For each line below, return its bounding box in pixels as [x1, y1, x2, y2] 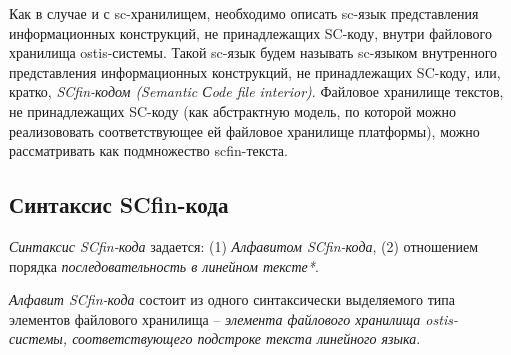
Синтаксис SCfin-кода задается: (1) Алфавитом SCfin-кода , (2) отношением [9, 235, 479, 256]
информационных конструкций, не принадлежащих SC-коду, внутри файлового [9, 22, 492, 43]
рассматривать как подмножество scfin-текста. [9, 140, 288, 161]
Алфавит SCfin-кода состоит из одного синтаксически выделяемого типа [9, 289, 455, 310]
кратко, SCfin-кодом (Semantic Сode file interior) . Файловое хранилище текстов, [9, 81, 504, 102]
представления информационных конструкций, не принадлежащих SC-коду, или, [9, 61, 501, 82]
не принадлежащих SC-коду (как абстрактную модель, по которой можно [9, 100, 456, 121]
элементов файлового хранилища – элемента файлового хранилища [9, 308, 421, 329]
